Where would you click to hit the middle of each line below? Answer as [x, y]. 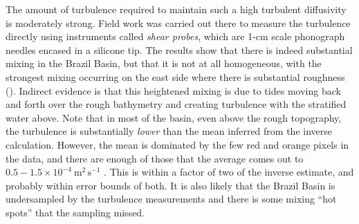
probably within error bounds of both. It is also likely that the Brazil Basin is [171, 185]
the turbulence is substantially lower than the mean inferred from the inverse [169, 131]
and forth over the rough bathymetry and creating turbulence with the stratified [176, 104]
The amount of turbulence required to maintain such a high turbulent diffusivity [176, 9]
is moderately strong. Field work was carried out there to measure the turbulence [178, 22]
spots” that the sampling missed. [75, 212]
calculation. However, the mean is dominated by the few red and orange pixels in [177, 144]
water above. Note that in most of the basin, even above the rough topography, [174, 117]
